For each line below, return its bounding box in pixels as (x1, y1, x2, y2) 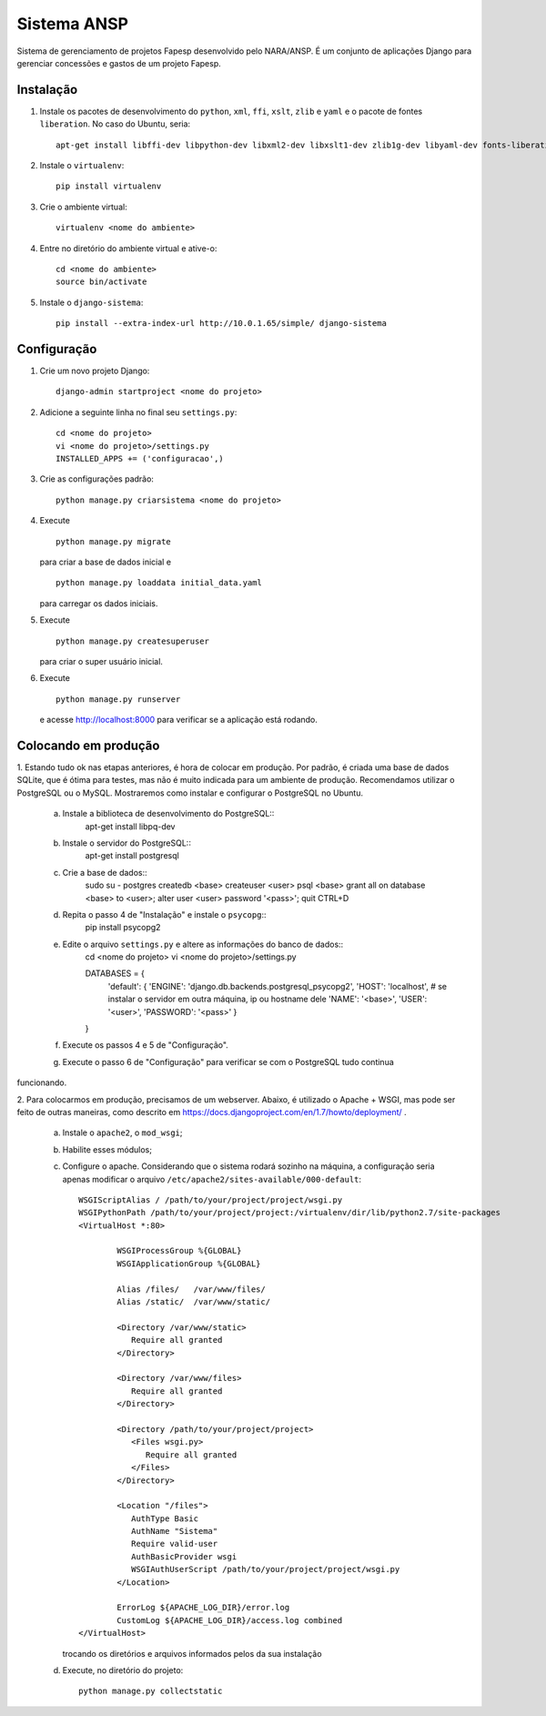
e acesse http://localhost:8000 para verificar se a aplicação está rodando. (39, 715, 318, 726)
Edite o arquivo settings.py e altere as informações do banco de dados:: (62, 939, 344, 949)
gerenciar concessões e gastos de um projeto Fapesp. (16, 57, 222, 68)
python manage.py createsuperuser (56, 635, 209, 646)
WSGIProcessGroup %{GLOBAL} (116, 1245, 242, 1256)
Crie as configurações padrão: (39, 473, 155, 484)
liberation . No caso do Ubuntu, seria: (39, 118, 191, 129)
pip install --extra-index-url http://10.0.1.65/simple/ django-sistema (56, 319, 387, 329)
